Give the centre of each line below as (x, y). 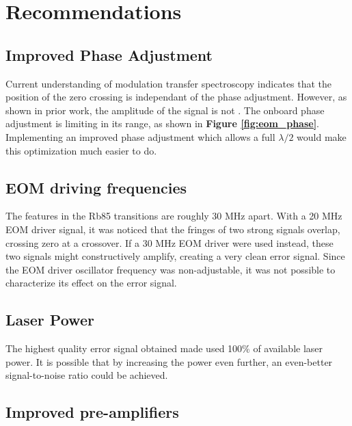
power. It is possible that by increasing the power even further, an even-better (169, 361)
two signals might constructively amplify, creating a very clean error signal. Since (175, 256)
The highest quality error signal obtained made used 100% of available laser (164, 348)
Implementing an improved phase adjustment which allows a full (140, 136)
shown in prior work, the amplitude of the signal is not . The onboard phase (165, 110)
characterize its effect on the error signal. (91, 283)
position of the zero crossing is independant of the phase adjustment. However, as (176, 97)
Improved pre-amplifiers (92, 412)
